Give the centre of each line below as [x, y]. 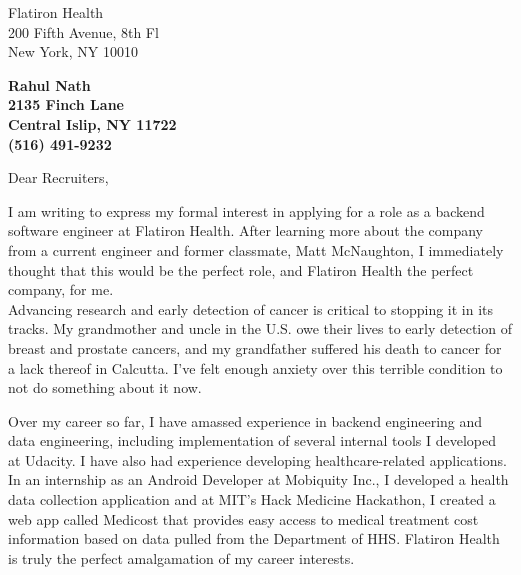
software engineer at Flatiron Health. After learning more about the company [245, 230]
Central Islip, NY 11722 [92, 123]
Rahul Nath [49, 84]
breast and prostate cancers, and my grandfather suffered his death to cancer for [255, 347]
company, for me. [61, 289]
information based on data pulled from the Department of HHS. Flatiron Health [254, 538]
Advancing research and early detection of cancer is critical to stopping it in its [251, 308]
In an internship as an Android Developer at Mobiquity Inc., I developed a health [258, 479]
